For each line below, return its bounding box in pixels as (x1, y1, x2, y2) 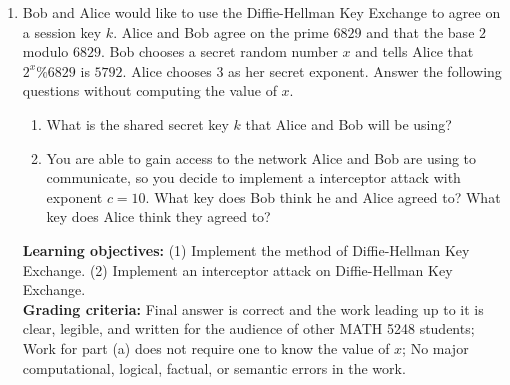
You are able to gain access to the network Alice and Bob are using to (46, 147, 477, 168)
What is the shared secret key (46, 113, 229, 134)
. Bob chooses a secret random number (100, 41, 338, 62)
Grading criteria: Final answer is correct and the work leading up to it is (22, 298, 484, 319)
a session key (22, 21, 102, 42)
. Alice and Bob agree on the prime (113, 21, 329, 42)
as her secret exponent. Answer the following (228, 60, 502, 81)
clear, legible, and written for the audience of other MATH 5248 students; (22, 318, 475, 339)
